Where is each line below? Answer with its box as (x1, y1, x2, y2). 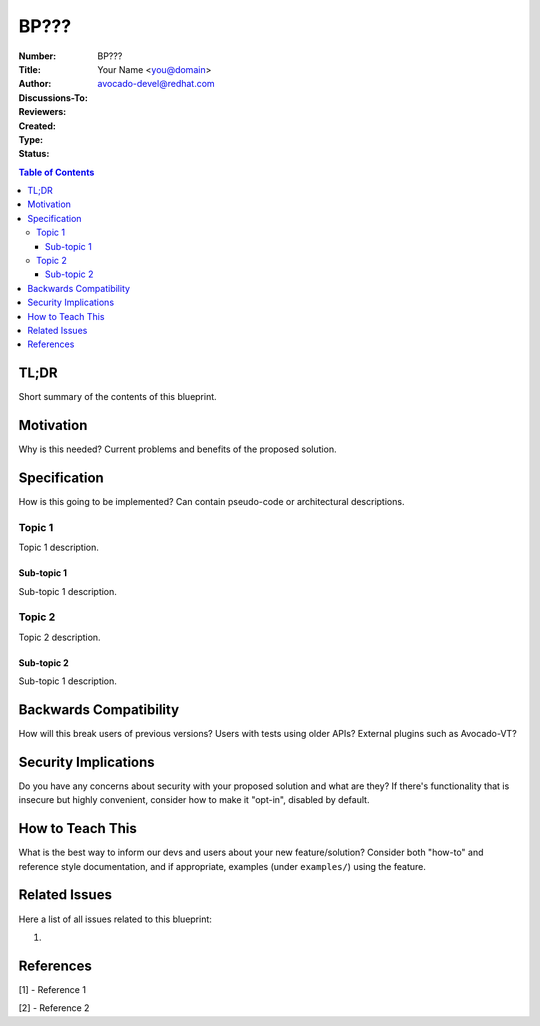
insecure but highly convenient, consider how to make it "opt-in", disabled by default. (18, 794, 370, 806)
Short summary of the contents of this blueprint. (18, 391, 217, 403)
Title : (18, 63, 42, 75)
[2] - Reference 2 (18, 1002, 90, 1014)
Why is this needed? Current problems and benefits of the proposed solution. (18, 443, 337, 455)
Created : (18, 120, 57, 132)
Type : (18, 133, 44, 145)
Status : (18, 148, 50, 160)
